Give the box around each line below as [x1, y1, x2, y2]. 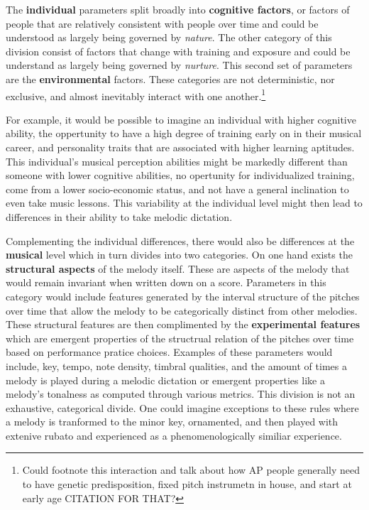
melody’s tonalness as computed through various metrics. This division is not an [6, 386, 356, 401]
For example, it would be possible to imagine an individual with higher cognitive [6, 112, 356, 126]
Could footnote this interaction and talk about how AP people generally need [22, 462, 360, 477]
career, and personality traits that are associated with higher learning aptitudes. [6, 140, 355, 154]
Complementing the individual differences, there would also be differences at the [6, 233, 355, 248]
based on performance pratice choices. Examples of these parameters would [6, 344, 333, 359]
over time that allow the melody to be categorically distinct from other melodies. [6, 303, 358, 318]
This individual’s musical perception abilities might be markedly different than [6, 153, 348, 168]
